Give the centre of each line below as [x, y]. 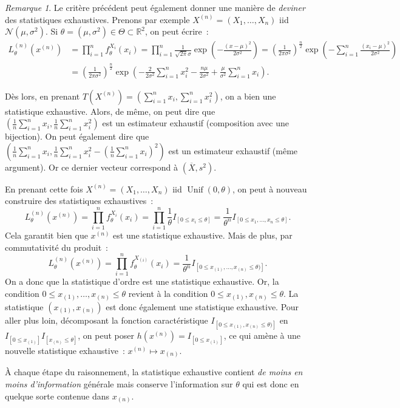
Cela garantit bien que [46, 235]
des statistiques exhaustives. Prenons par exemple [97, 19]
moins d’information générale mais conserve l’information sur [119, 384]
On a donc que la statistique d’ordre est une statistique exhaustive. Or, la [142, 281]
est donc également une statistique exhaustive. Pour [202, 306]
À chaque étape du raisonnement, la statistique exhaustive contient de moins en [154, 372]
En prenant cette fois [44, 189]
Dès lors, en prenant [42, 96]
